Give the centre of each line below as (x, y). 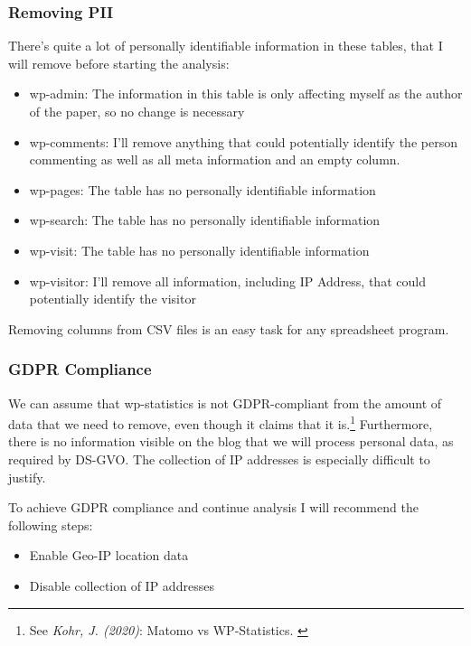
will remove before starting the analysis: (119, 63)
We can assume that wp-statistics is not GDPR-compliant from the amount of (225, 403)
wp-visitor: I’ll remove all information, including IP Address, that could (227, 281)
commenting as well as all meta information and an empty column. (215, 159)
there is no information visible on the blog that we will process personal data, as (231, 441)
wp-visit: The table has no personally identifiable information (199, 250)
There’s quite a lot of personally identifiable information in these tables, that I (226, 46)
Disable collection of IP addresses (122, 585)
